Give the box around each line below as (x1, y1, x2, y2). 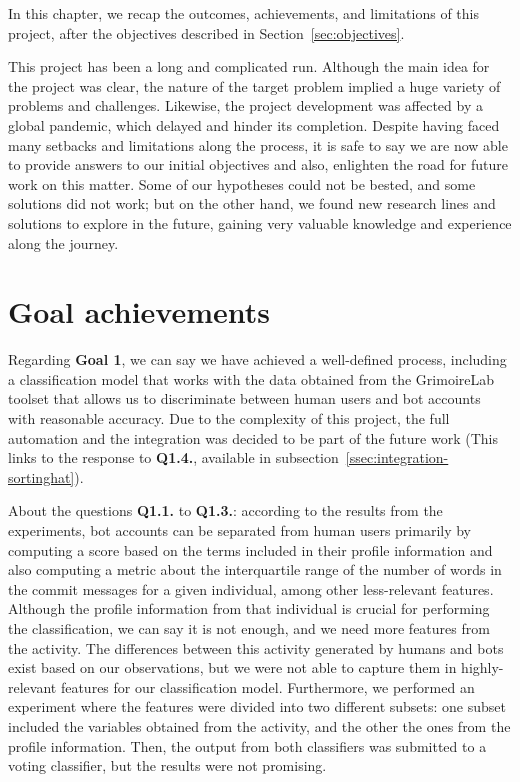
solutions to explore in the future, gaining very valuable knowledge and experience (8, 212, 512, 233)
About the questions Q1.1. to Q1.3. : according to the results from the (8, 500, 443, 521)
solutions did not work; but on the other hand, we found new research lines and (8, 193, 496, 214)
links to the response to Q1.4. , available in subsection (8, 447, 339, 468)
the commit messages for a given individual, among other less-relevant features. (8, 578, 494, 599)
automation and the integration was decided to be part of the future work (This (8, 427, 498, 448)
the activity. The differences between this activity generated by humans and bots (8, 637, 504, 658)
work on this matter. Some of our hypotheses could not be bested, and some (8, 173, 476, 194)
